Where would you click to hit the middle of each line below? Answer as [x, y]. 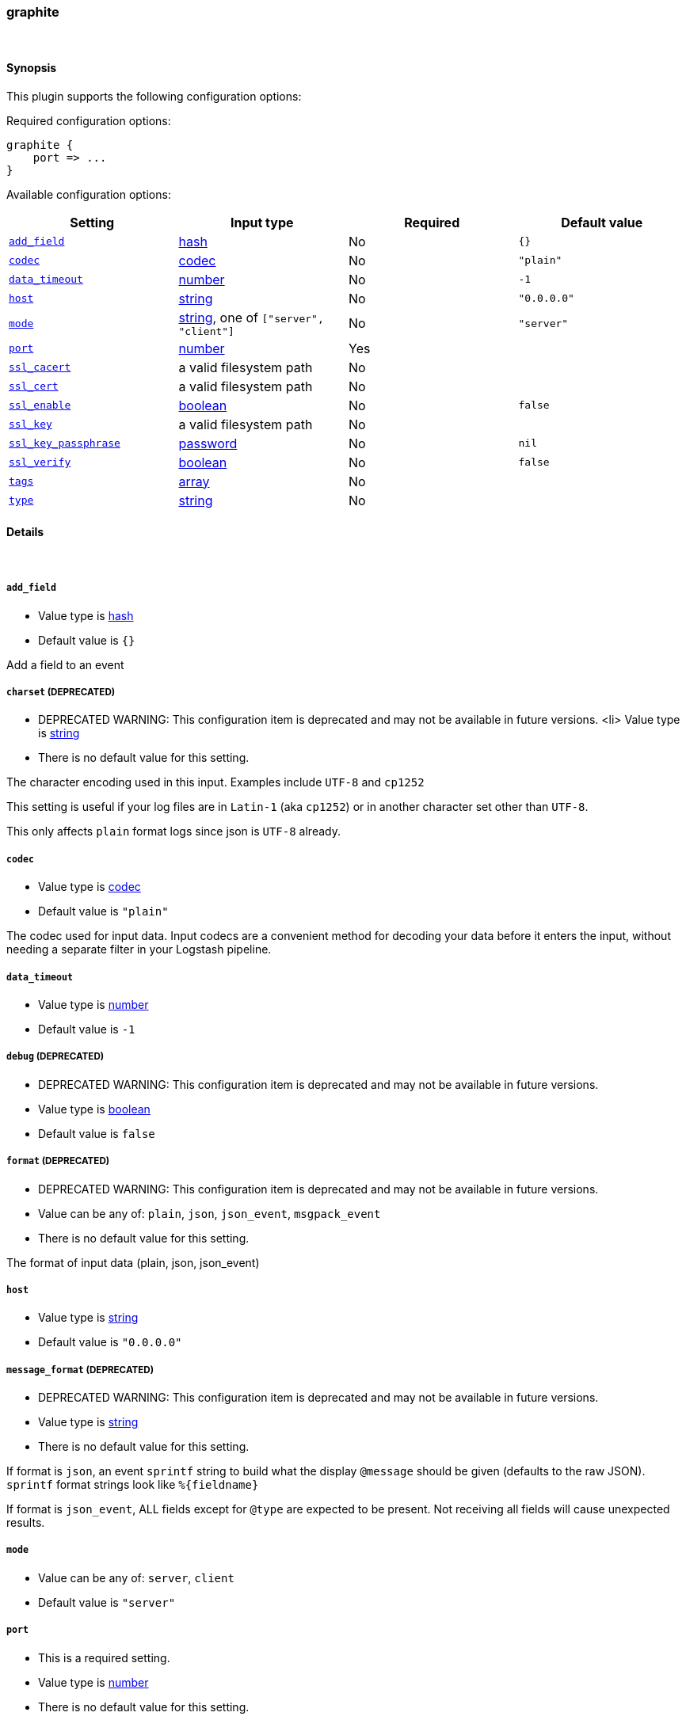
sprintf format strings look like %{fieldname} [133, 1485]
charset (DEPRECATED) [61, 692]
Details [25, 532]
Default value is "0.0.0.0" [110, 1342]
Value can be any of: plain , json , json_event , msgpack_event [210, 1213]
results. [26, 1523]
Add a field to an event [65, 664]
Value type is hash [86, 615]
